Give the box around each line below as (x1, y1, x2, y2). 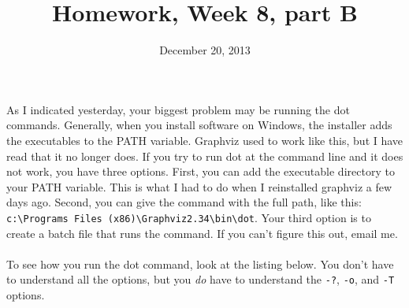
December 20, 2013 (159, 42, 251, 58)
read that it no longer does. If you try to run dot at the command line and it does (6, 147, 403, 164)
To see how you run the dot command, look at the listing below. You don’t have (6, 255, 394, 272)
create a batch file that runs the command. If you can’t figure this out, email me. (6, 225, 398, 241)
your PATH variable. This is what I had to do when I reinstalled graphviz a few (6, 178, 392, 195)
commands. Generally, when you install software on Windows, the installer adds (6, 117, 392, 133)
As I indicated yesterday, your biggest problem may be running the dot (6, 101, 350, 117)
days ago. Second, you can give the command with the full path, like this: (6, 194, 362, 210)
